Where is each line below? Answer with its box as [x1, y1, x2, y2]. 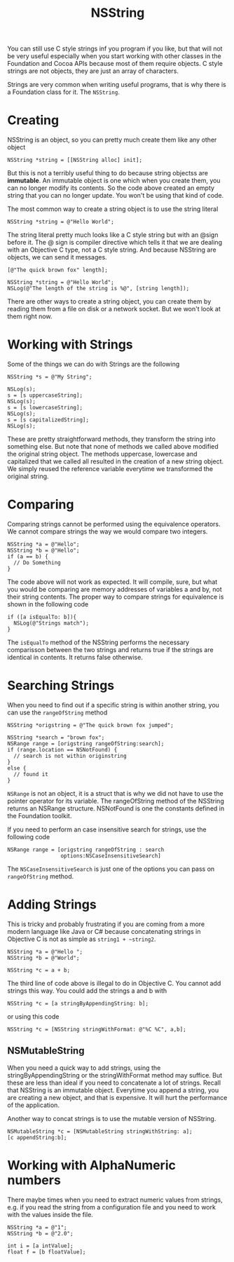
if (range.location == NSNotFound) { [7, 746, 118, 753]
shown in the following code [7, 600, 89, 608]
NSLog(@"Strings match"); [13, 620, 90, 627]
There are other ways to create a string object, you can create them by [7, 297, 212, 306]
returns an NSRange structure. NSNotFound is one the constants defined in [7, 804, 225, 813]
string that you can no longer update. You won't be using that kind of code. [7, 191, 224, 200]
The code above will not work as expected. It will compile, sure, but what [7, 578, 218, 586]
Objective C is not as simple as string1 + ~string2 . [7, 935, 156, 943]
